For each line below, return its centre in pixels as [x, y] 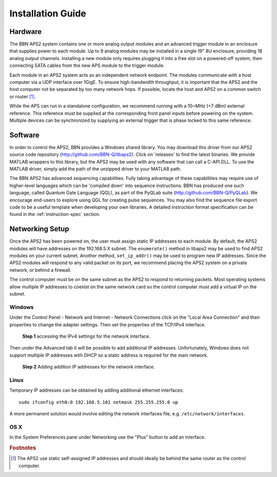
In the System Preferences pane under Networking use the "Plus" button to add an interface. [107, 437]
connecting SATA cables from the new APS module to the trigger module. [87, 66]
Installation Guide [48, 13]
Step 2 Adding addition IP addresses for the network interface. [88, 367]
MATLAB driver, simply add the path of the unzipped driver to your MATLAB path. [95, 169]
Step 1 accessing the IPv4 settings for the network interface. [86, 336]
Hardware [26, 32]
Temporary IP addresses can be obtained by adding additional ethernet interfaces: [97, 390]
